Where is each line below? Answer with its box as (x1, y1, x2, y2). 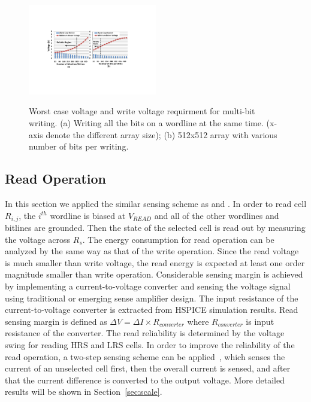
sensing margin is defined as (5, 315, 107, 327)
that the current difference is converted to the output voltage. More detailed (5, 373, 285, 386)
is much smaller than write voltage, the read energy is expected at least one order (5, 256, 305, 269)
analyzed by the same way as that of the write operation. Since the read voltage (5, 245, 299, 257)
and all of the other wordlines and (154, 209, 279, 221)
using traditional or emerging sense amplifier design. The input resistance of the (5, 291, 298, 304)
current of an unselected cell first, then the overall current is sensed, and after (5, 362, 291, 374)
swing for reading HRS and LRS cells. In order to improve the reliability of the (5, 338, 295, 351)
